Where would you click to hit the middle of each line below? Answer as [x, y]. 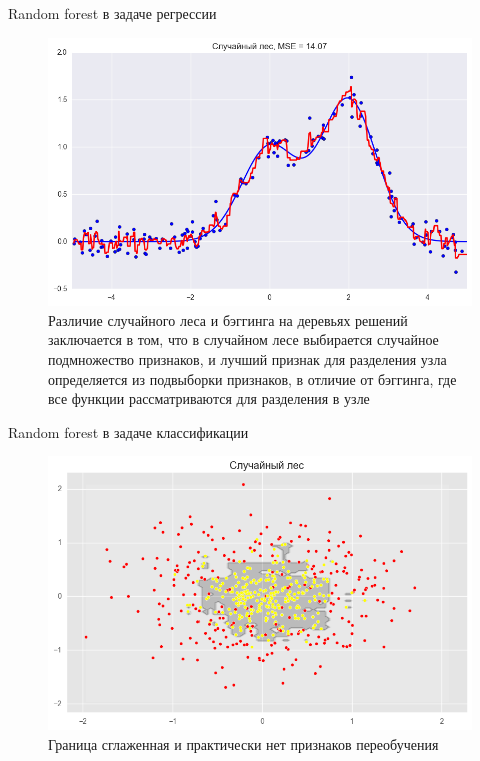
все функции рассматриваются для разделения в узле [209, 398]
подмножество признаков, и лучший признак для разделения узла [247, 358]
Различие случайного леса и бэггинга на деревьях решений [228, 319]
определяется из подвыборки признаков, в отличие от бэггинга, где [252, 378]
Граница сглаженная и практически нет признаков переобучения [243, 743]
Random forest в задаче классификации [128, 431]
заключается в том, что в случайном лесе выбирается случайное [243, 339]
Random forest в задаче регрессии [112, 13]
